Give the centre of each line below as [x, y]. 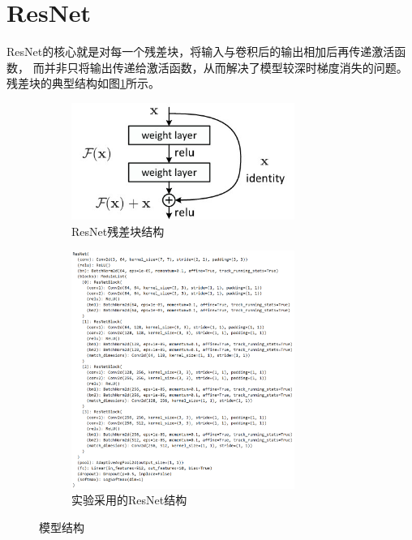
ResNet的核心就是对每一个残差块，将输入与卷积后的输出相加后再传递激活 [201, 51]
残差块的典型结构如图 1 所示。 [83, 83]
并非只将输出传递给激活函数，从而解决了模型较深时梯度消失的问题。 [226, 67]
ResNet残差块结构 [118, 231]
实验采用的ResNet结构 [129, 500]
